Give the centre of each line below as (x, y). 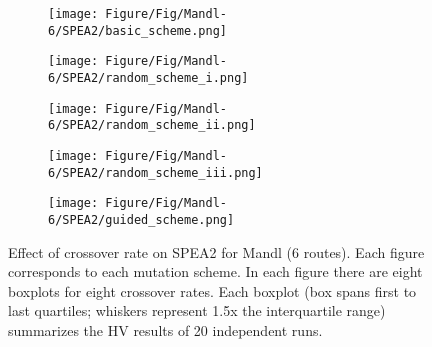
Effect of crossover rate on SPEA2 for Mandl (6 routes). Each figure (216, 251)
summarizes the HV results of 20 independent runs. (165, 329)
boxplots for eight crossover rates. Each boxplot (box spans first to (212, 290)
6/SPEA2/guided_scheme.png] (141, 219)
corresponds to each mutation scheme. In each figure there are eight (215, 271)
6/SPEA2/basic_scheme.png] (137, 30)
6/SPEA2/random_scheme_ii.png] (152, 125)
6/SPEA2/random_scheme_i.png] (148, 77)
